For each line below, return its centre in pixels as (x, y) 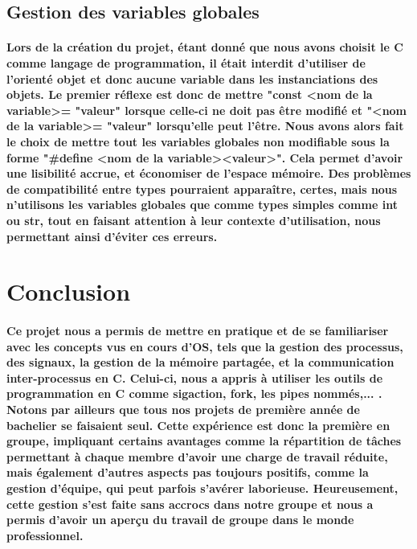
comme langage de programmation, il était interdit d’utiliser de (186, 62)
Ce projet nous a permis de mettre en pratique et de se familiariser (198, 331)
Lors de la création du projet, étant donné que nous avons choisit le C (205, 47)
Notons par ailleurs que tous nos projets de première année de (183, 410)
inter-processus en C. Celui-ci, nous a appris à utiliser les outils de (195, 377)
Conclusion (69, 291)
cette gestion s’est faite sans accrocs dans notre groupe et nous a (190, 504)
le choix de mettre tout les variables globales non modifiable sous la (198, 141)
